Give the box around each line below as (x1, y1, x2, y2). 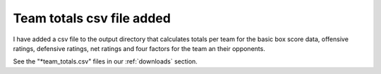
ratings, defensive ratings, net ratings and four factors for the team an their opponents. (13, 44, 266, 52)
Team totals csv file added (13, 10, 171, 26)
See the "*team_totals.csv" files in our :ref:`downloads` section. (13, 57, 198, 66)
